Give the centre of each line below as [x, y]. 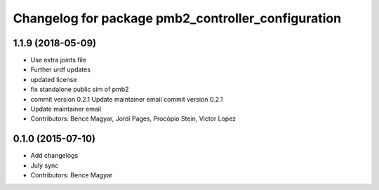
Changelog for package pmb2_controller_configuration [177, 18]
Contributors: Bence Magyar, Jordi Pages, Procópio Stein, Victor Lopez [133, 118]
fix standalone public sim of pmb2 [80, 89]
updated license [54, 79]
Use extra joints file [59, 60]
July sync [45, 165]
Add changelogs [54, 156]
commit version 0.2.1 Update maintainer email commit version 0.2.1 [127, 99]
